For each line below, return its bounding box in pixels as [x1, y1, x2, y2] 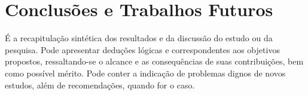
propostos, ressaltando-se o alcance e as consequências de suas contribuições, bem [5, 55, 304, 68]
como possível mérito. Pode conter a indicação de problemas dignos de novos [5, 66, 286, 79]
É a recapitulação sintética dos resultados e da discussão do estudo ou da [5, 32, 273, 44]
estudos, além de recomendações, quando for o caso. [5, 78, 195, 91]
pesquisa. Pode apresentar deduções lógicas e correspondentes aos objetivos [5, 43, 280, 56]
